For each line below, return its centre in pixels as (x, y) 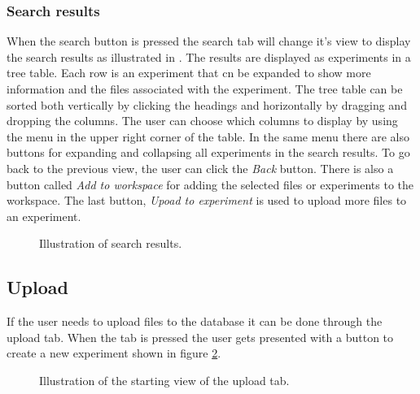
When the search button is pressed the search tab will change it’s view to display (209, 41)
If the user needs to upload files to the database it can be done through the (195, 321)
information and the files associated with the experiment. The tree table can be (205, 89)
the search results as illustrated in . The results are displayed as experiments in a (209, 56)
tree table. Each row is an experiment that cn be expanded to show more (189, 73)
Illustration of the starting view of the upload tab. (164, 380)
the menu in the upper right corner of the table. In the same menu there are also (208, 136)
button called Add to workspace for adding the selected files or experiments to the (210, 184)
